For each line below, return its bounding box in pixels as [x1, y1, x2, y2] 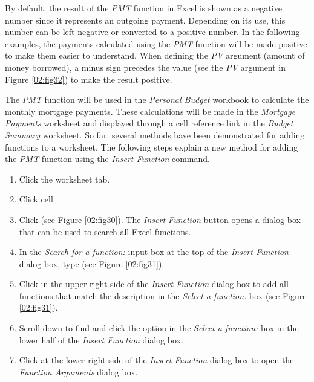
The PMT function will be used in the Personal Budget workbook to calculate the [5, 93, 309, 106]
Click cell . [19, 193, 59, 206]
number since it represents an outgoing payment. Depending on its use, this [5, 13, 286, 26]
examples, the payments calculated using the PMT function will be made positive [5, 37, 307, 50]
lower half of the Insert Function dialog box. [19, 333, 183, 346]
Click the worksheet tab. [19, 172, 110, 185]
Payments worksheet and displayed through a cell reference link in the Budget [5, 117, 293, 129]
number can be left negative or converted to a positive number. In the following [5, 25, 300, 38]
